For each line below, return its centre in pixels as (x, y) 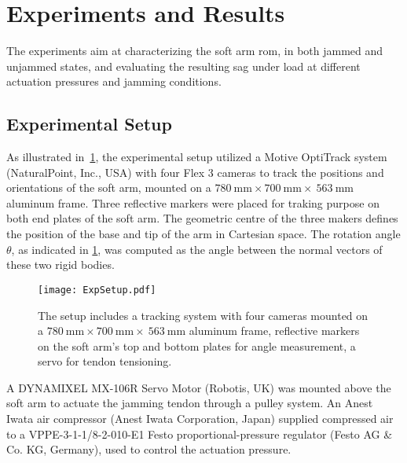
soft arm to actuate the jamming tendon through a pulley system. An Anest (190, 403)
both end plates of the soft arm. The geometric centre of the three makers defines (202, 218)
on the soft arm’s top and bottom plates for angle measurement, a (197, 345)
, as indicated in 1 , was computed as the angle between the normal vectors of (197, 249)
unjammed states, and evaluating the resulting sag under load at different (183, 66)
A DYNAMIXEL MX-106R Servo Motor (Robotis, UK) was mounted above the (199, 387)
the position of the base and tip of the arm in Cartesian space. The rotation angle (203, 234)
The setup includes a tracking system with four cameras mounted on (203, 315)
